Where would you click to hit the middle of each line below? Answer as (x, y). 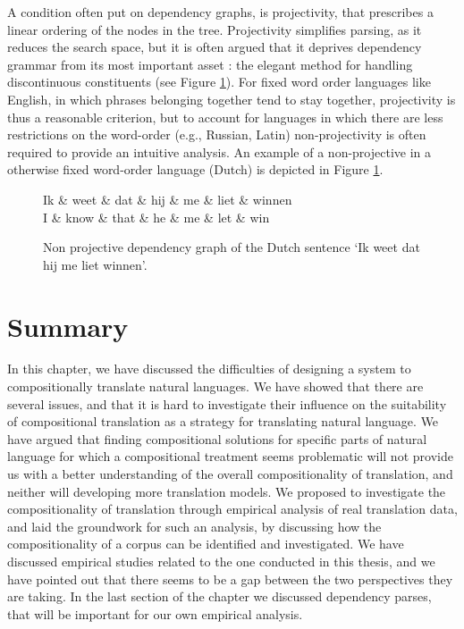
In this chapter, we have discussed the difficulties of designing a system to (209, 369)
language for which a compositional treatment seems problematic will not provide (230, 456)
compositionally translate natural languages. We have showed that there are (215, 386)
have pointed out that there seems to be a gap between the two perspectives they (230, 579)
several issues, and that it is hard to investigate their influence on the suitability (227, 403)
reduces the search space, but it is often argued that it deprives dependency (215, 47)
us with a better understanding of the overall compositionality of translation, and (230, 474)
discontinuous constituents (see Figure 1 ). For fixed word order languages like (219, 82)
